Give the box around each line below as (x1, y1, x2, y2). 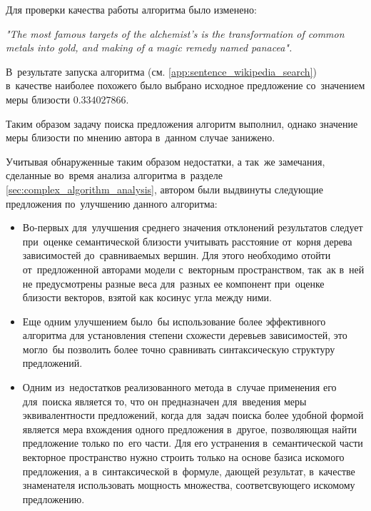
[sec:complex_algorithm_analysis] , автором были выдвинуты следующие (6, 181, 324, 196)
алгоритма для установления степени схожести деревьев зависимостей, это (22, 328, 347, 343)
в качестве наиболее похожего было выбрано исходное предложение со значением (6, 78, 365, 93)
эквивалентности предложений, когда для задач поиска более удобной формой (22, 408, 364, 423)
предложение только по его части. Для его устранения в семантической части (22, 435, 363, 450)
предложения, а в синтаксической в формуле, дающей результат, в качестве (22, 463, 355, 478)
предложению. (22, 491, 85, 506)
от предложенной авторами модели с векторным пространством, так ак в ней (22, 261, 365, 276)
